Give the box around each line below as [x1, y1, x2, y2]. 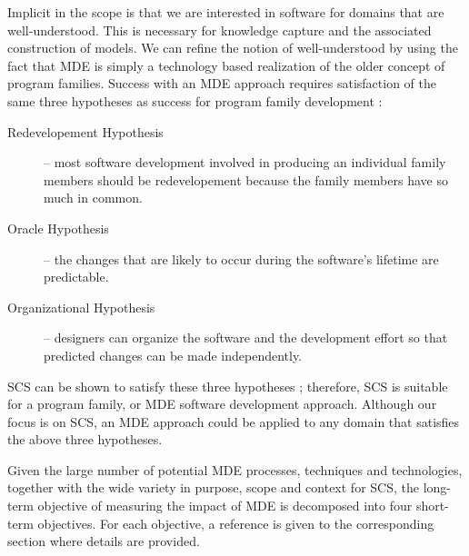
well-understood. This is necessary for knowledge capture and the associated [7, 20, 432, 39]
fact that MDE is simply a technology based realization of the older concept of [7, 55, 445, 74]
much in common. [44, 188, 143, 207]
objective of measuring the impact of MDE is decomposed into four [37, 496, 413, 515]
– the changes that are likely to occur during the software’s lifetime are [44, 249, 439, 268]
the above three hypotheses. [7, 430, 163, 449]
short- [415, 496, 449, 515]
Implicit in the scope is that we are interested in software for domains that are [7, 3, 444, 21]
